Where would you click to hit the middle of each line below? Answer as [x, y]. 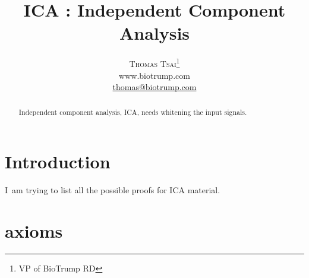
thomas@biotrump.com [154, 87]
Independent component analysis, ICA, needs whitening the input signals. [133, 112]
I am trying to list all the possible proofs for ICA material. [113, 190]
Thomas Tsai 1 [154, 63]
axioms [34, 230]
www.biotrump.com [154, 75]
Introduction [58, 162]
